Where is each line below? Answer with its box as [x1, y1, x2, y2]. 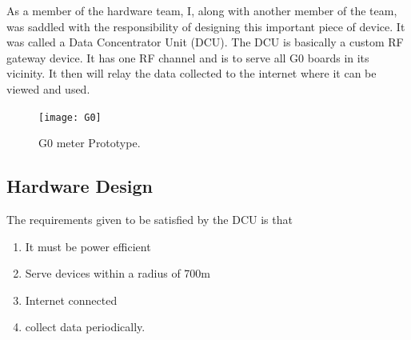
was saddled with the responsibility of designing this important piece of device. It [6, 18, 405, 34]
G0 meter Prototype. [38, 134, 141, 151]
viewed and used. [6, 80, 90, 97]
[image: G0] [38, 111, 102, 123]
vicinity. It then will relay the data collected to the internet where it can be [6, 65, 377, 82]
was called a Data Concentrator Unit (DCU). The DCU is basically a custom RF [6, 34, 404, 50]
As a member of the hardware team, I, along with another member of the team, [6, 2, 397, 18]
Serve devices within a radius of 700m [25, 265, 211, 282]
